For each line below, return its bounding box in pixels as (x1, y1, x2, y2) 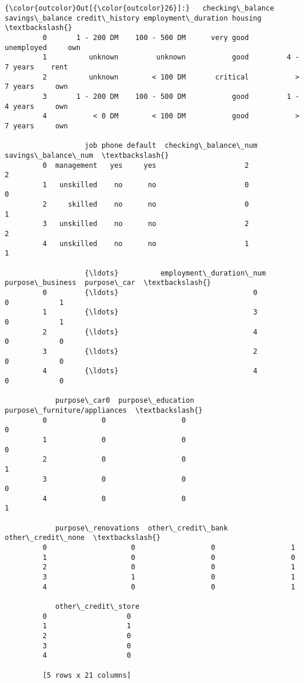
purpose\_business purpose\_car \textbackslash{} (5, 278, 211, 287)
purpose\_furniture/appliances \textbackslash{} (5, 406, 203, 415)
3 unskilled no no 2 (42, 220, 249, 228)
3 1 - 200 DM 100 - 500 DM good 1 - (42, 92, 300, 101)
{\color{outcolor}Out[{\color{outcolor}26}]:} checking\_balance (5, 4, 275, 12)
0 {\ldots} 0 (42, 289, 258, 297)
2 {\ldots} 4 (42, 327, 258, 336)
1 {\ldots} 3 (42, 308, 258, 317)
